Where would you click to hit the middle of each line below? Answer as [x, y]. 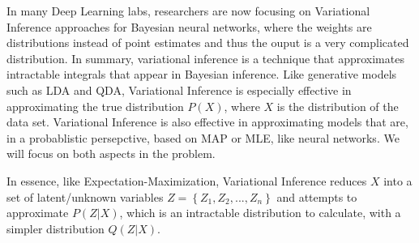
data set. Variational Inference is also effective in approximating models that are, [207, 122]
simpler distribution [56, 228]
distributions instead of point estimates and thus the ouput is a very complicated [208, 43]
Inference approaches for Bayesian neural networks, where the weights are [189, 26]
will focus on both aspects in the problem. [111, 153]
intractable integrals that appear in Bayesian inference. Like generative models [202, 74]
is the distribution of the [338, 106]
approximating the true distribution [95, 106]
